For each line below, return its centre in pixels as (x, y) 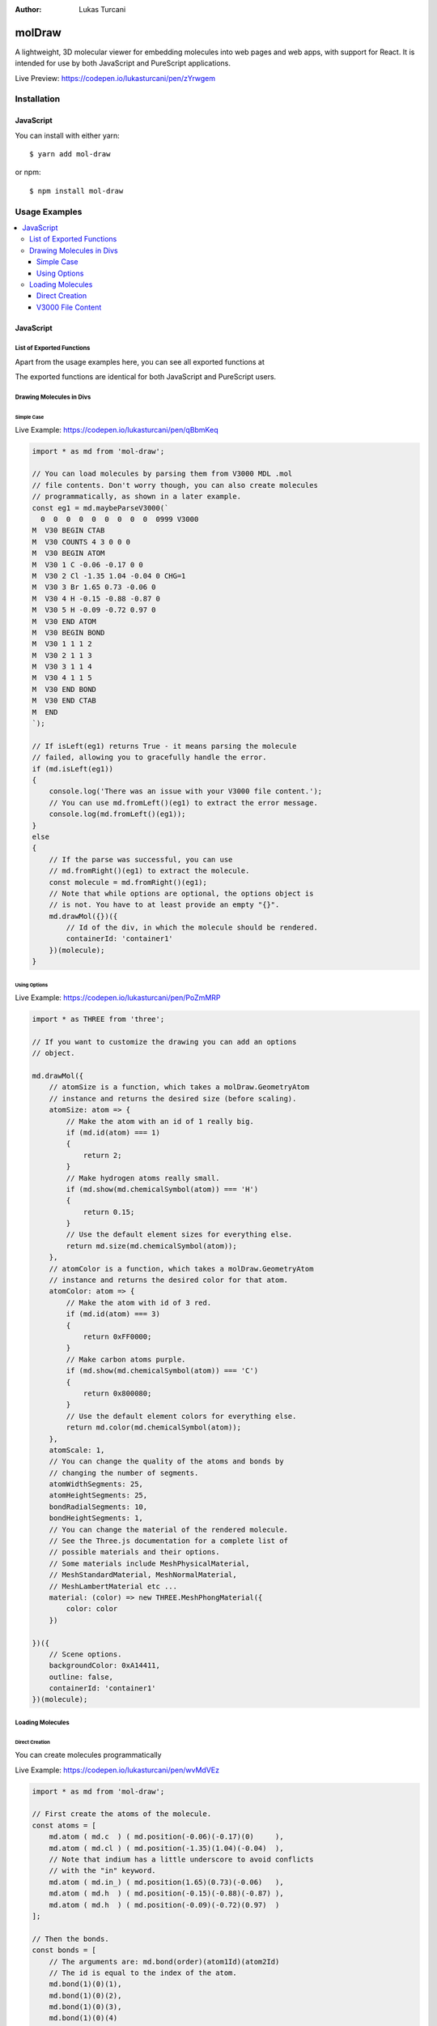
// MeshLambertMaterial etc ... (113, 1586)
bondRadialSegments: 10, (98, 1507)
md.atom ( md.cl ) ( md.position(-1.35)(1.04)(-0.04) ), (166, 1848)
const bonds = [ (64, 1950)
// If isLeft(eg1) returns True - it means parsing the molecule (164, 746)
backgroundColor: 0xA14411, (105, 1666)
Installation (38, 99)
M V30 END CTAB (64, 701)
